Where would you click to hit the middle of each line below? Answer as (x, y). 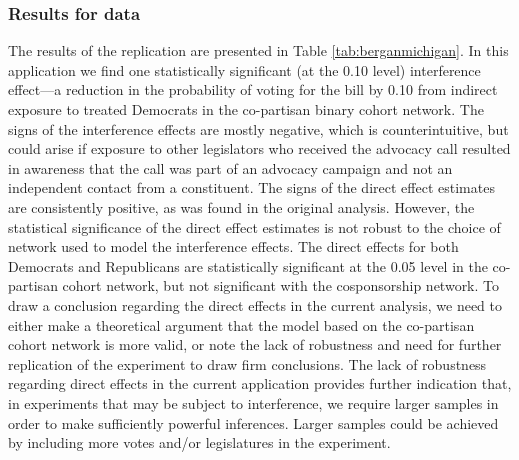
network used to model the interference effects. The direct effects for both (233, 246)
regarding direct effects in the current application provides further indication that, (260, 383)
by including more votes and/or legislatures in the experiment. (199, 442)
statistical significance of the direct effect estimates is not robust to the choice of (254, 226)
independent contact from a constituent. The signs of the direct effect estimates (251, 187)
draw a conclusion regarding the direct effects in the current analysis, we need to (255, 304)
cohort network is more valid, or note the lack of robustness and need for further (255, 344)
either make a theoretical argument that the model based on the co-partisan (241, 324)
